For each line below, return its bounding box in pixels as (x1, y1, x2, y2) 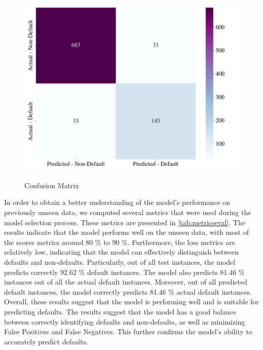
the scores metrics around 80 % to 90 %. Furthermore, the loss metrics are (4, 236, 235, 247)
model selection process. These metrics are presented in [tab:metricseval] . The (4, 217, 245, 227)
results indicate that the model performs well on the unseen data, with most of (4, 227, 249, 237)
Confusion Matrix (24, 180, 79, 190)
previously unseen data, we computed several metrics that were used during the (4, 206, 251, 217)
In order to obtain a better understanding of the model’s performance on (4, 197, 231, 207)
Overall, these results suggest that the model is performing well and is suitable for (4, 296, 259, 307)
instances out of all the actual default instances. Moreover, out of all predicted (4, 276, 247, 287)
